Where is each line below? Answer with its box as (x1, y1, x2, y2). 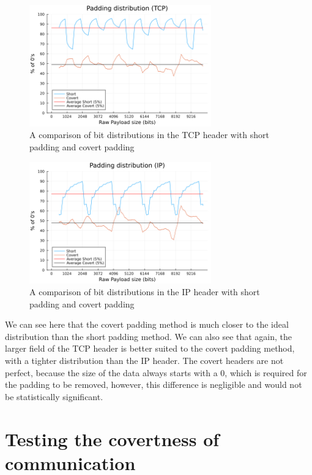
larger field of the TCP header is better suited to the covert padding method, (5, 342, 295, 355)
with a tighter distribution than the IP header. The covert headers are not (5, 354, 284, 367)
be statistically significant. (5, 390, 103, 403)
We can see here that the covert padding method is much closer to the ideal (5, 318, 289, 331)
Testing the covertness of (5, 426, 220, 451)
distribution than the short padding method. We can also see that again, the (5, 330, 292, 342)
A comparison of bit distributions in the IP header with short (29, 285, 260, 298)
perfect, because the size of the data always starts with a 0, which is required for (5, 366, 307, 379)
